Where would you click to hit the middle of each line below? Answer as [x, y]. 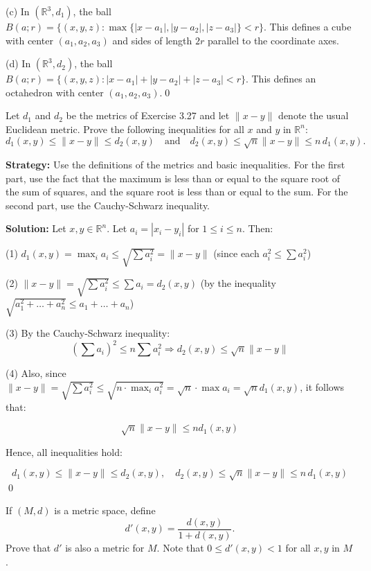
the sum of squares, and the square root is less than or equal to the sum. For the [177, 192]
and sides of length [152, 40]
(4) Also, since [36, 373]
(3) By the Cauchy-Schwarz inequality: [88, 333]
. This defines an [281, 79]
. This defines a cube [307, 26]
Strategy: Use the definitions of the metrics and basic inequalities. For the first [175, 164]
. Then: [257, 228]
